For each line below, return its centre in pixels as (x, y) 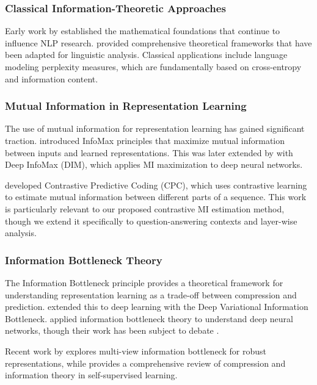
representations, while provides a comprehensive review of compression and (145, 363)
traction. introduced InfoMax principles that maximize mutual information (145, 140)
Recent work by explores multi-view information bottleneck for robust (136, 351)
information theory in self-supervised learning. (91, 375)
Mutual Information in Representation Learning (126, 106)
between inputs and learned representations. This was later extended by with (149, 152)
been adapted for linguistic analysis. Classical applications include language (146, 55)
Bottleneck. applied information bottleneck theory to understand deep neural (149, 318)
